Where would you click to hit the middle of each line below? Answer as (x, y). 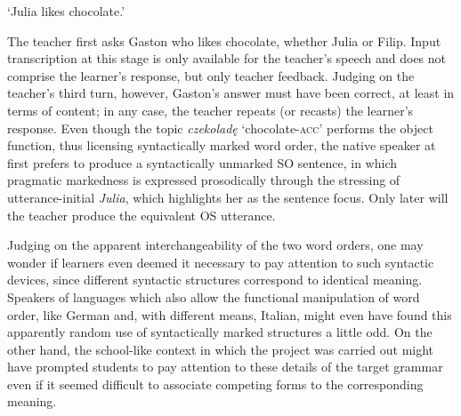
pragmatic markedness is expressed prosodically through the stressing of (204, 180)
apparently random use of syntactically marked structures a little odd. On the (220, 332)
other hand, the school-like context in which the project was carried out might (221, 349)
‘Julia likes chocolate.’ (66, 11)
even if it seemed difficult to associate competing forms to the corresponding (215, 384)
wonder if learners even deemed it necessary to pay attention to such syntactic (221, 262)
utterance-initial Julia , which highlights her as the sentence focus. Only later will (228, 197)
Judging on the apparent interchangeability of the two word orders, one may (215, 245)
